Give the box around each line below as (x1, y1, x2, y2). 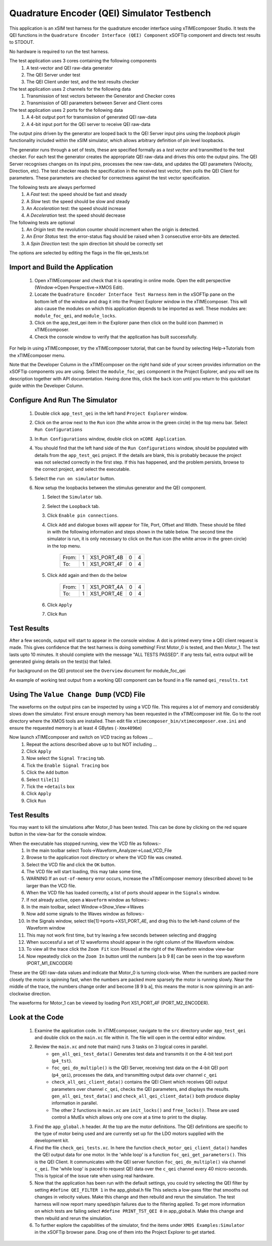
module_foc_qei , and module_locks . (34, 312, 117, 318)
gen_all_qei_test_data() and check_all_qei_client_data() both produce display (51, 1093, 240, 1099)
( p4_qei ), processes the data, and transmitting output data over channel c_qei (51, 1072, 218, 1078)
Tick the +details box (26, 783, 75, 790)
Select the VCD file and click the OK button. (26, 862, 116, 868)
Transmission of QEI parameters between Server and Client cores (26, 100, 163, 106)
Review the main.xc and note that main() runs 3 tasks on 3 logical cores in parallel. (34, 1043, 208, 1050)
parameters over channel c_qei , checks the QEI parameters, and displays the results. (51, 1086, 230, 1092)
